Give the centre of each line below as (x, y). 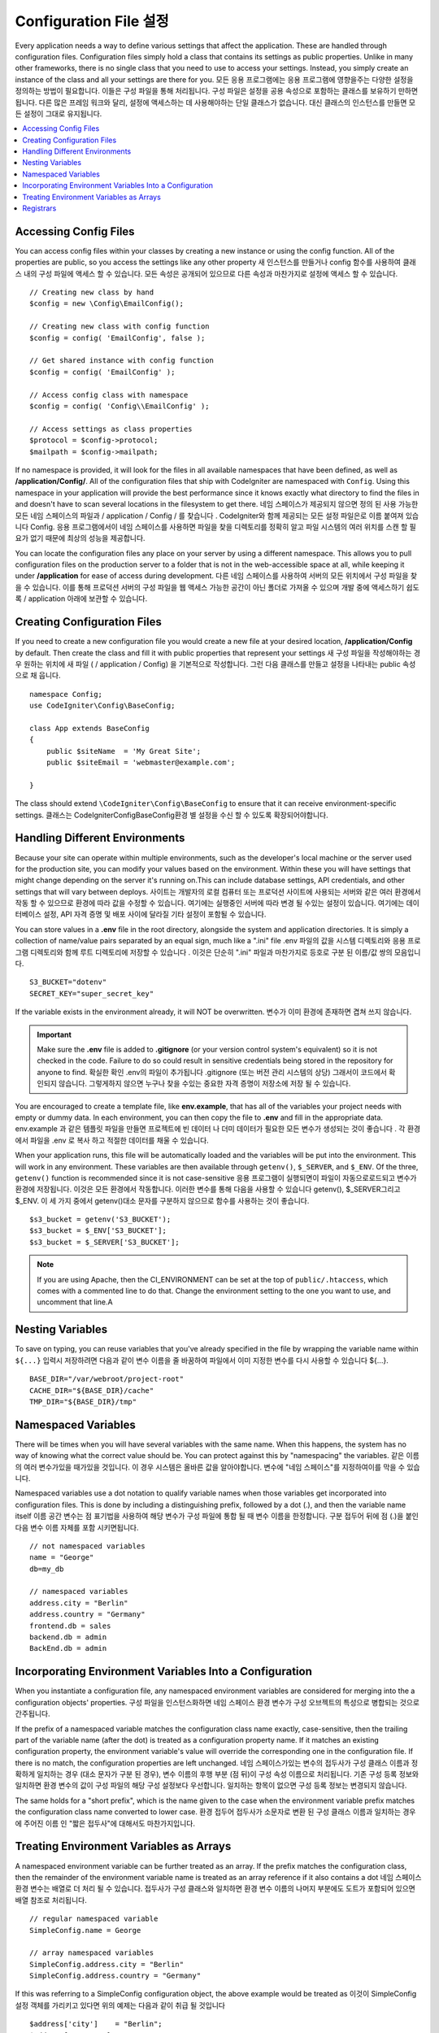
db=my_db (47, 1569)
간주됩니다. (33, 1714)
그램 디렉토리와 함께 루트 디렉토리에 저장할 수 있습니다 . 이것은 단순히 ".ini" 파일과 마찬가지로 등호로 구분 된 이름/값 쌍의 (204, 952)
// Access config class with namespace (109, 395)
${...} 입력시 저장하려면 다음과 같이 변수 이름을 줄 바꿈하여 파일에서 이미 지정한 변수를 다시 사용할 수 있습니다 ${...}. (202, 1360)
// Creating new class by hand (92, 292)
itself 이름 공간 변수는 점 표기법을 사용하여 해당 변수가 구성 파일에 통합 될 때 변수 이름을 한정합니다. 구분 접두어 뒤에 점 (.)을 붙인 (217, 1516)
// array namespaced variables (92, 1953)
